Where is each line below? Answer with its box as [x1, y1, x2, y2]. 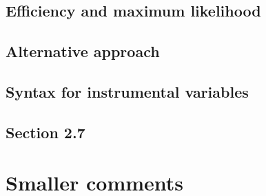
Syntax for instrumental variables [6, 80, 249, 102]
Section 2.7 [6, 121, 85, 142]
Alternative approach [6, 41, 160, 62]
